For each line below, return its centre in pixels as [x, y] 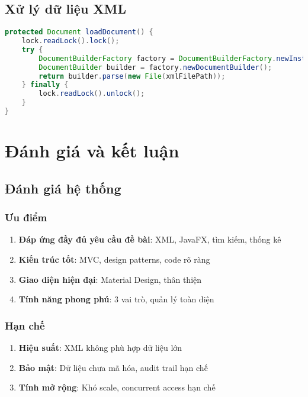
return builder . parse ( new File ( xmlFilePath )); [132, 76]
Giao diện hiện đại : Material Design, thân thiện [110, 279]
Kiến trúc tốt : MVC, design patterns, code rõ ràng [114, 259]
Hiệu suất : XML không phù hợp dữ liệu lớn [100, 347]
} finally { [45, 85]
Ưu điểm [26, 217]
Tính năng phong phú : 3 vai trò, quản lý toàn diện [116, 299]
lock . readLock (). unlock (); [92, 94]
